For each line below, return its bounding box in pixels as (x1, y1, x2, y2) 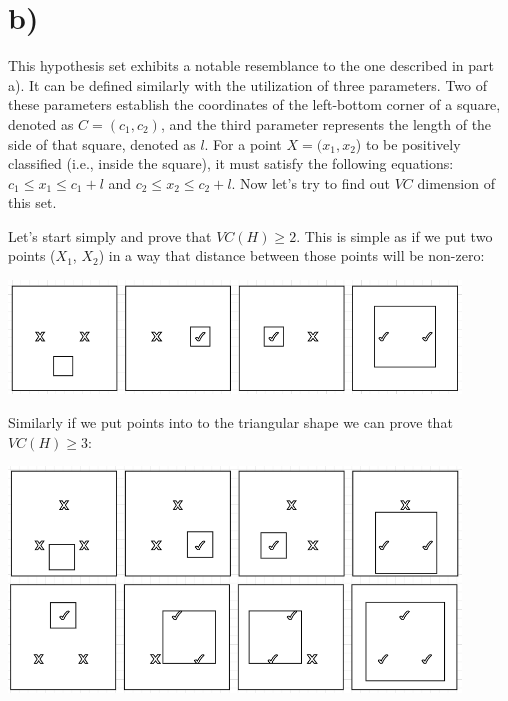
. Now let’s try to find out (231, 172, 390, 193)
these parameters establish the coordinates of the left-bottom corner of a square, (8, 94, 501, 115)
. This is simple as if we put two (296, 225, 493, 246)
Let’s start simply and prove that (8, 225, 212, 246)
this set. (8, 192, 57, 213)
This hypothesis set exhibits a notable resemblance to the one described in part (8, 55, 494, 76)
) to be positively (355, 133, 461, 154)
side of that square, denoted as (8, 133, 196, 154)
